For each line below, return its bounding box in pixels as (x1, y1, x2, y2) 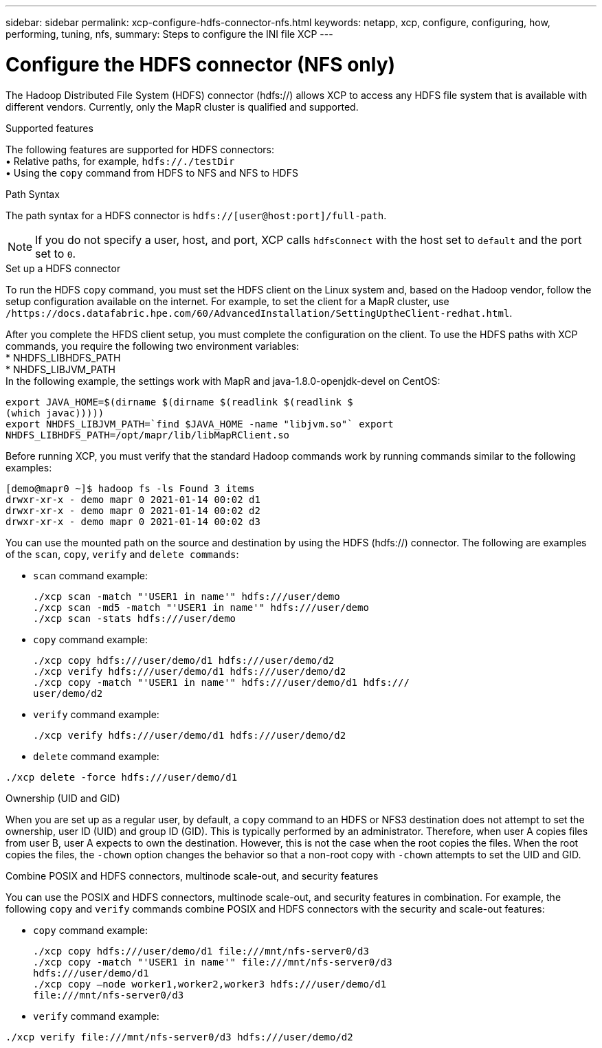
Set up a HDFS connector (5, 262, 121, 274)
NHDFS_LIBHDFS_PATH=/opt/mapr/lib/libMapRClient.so (5, 429, 290, 441)
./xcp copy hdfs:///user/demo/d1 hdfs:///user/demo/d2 (33, 654, 335, 666)
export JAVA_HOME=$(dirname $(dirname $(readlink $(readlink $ (5, 396, 353, 408)
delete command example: (33, 750, 159, 762)
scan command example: (33, 569, 148, 581)
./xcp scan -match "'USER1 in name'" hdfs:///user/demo (33, 590, 340, 602)
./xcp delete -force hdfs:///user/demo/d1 (5, 771, 238, 783)
